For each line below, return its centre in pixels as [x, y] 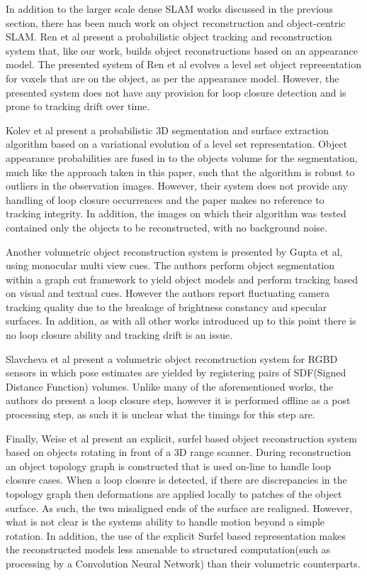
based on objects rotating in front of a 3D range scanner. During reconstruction [179, 452]
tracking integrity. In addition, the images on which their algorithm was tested [176, 213]
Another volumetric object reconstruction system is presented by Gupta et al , [174, 251]
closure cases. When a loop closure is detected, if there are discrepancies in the [176, 480]
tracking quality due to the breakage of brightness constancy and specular [166, 306]
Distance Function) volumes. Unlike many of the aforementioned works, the [170, 386]
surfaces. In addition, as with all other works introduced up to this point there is [181, 321]
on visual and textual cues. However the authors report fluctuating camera [168, 293]
